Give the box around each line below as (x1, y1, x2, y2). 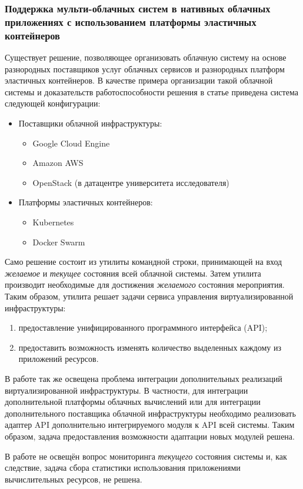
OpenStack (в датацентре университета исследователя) (32, 176, 229, 188)
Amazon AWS (32, 157, 84, 169)
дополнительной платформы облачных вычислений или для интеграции (5, 395, 261, 408)
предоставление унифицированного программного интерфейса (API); (18, 321, 268, 334)
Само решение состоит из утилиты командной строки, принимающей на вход (5, 255, 282, 268)
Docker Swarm (32, 235, 85, 248)
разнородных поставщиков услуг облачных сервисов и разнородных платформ (5, 62, 285, 75)
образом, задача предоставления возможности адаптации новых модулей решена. (5, 430, 295, 442)
